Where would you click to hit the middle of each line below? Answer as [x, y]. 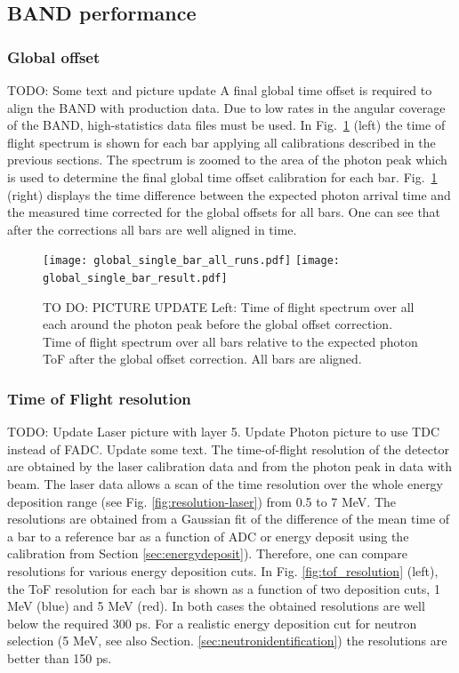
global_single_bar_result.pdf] [135, 278]
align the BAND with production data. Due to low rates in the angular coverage [226, 107]
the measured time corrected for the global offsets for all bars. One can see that [224, 212]
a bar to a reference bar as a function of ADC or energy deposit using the [208, 536]
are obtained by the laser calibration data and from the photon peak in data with [230, 466]
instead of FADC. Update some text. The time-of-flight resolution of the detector [228, 449]
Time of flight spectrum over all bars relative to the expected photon [230, 341]
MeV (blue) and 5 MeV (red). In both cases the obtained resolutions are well [216, 606]
